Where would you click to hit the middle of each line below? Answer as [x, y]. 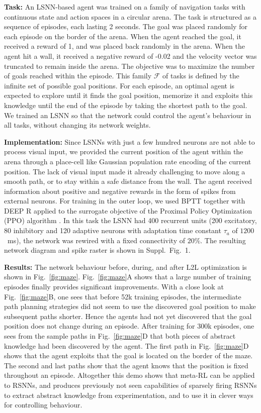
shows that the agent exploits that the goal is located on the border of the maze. [128, 355]
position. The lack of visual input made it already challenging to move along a [125, 171]
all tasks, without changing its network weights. [77, 125]
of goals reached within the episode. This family [78, 76]
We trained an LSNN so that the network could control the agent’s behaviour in [128, 115]
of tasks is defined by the [201, 76]
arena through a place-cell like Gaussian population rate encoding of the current [128, 161]
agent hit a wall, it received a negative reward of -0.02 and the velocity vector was [130, 56]
